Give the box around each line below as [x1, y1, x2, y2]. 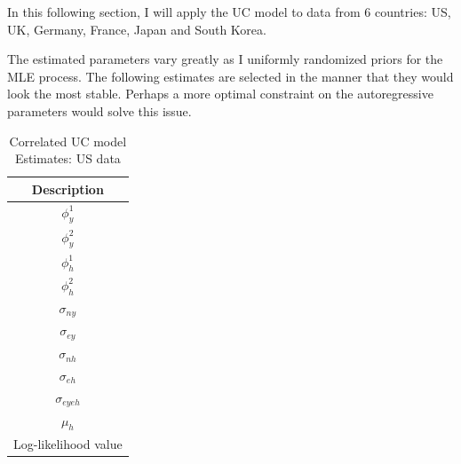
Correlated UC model [9, 131, 127, 150]
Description [31, 179, 104, 198]
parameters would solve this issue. [7, 101, 192, 120]
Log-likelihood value [13, 434, 123, 452]
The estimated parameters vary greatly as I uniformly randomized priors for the [7, 50, 443, 68]
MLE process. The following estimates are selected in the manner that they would [7, 67, 454, 85]
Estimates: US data [14, 149, 121, 168]
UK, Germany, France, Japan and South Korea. [7, 20, 266, 38]
